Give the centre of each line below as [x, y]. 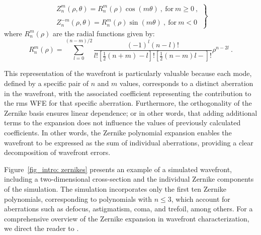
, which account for [201, 199]
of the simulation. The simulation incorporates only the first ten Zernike [115, 189]
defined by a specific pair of [47, 83]
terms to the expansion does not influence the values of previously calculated [122, 123]
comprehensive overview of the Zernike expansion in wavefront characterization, [127, 218]
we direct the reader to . [41, 228]
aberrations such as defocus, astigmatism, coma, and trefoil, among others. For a [128, 209]
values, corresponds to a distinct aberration [187, 83]
